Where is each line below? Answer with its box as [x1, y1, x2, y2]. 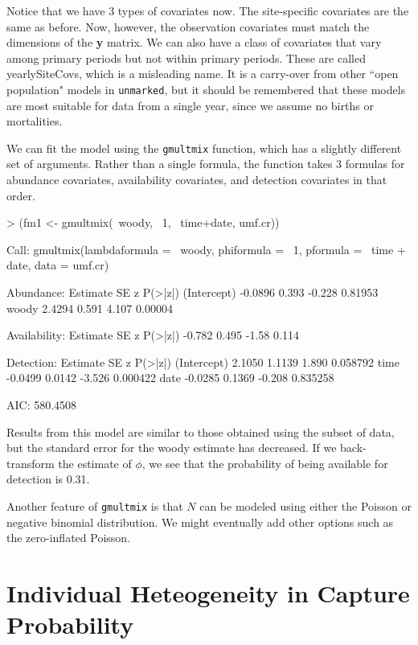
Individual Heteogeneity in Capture [6, 577, 410, 609]
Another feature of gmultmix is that [6, 497, 183, 514]
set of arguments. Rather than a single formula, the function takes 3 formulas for [6, 155, 405, 172]
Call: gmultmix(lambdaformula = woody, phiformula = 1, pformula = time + [6, 240, 406, 257]
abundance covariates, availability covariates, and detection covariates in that [6, 171, 387, 188]
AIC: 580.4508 [6, 396, 77, 413]
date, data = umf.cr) [6, 257, 109, 273]
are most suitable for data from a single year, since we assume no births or [6, 97, 374, 113]
